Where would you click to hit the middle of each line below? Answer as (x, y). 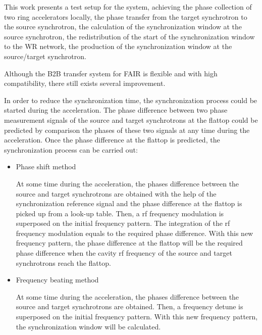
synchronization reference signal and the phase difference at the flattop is (129, 203)
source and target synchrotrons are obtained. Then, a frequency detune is (129, 306)
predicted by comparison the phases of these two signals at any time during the (127, 130)
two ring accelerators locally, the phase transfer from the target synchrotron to (126, 16)
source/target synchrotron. (45, 56)
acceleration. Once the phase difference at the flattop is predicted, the (112, 140)
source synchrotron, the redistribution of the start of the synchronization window (129, 36)
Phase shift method (46, 166)
